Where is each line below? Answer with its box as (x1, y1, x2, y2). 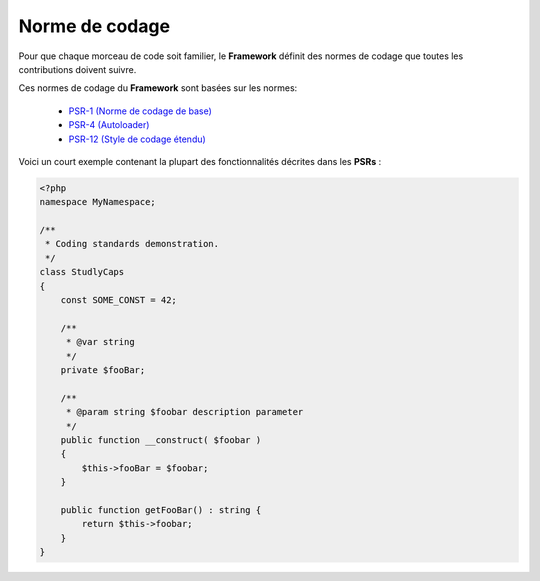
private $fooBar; (60, 364, 146, 375)
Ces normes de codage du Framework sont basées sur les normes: (18, 82, 298, 94)
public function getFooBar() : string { (60, 504, 262, 515)
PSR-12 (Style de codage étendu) (68, 133, 207, 145)
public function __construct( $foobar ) (60, 434, 262, 445)
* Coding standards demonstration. (45, 238, 220, 250)
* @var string (65, 336, 135, 348)
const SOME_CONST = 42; (60, 295, 177, 305)
